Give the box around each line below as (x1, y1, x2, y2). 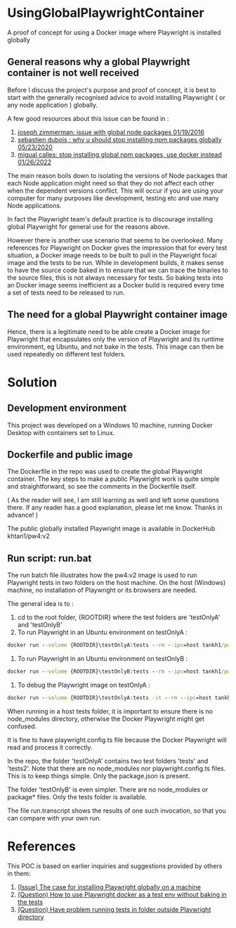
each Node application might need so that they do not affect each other (7, 179, 215, 187)
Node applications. (7, 201, 62, 210)
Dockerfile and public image (7, 449, 133, 460)
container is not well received (7, 67, 139, 79)
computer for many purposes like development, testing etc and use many (7, 193, 219, 202)
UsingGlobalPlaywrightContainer (7, 5, 205, 21)
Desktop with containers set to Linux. (7, 428, 115, 437)
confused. (7, 722, 37, 730)
